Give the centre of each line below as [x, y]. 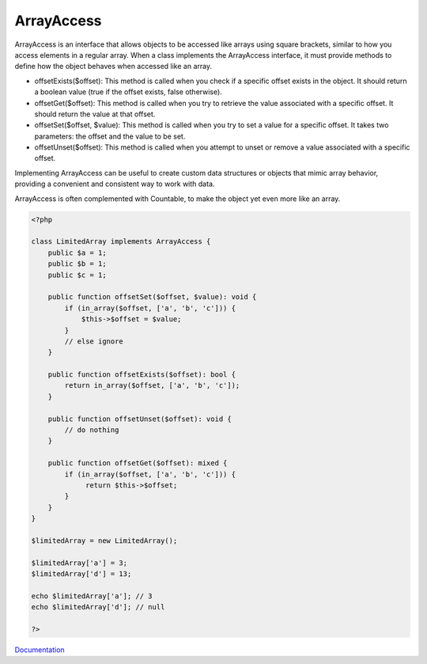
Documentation [40, 650]
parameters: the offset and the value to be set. [110, 136]
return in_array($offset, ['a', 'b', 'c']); [152, 385]
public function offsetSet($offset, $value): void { [152, 297]
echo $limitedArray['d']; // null [98, 607]
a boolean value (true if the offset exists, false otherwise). [128, 92]
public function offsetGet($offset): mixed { [138, 463]
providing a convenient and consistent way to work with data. [115, 184]
